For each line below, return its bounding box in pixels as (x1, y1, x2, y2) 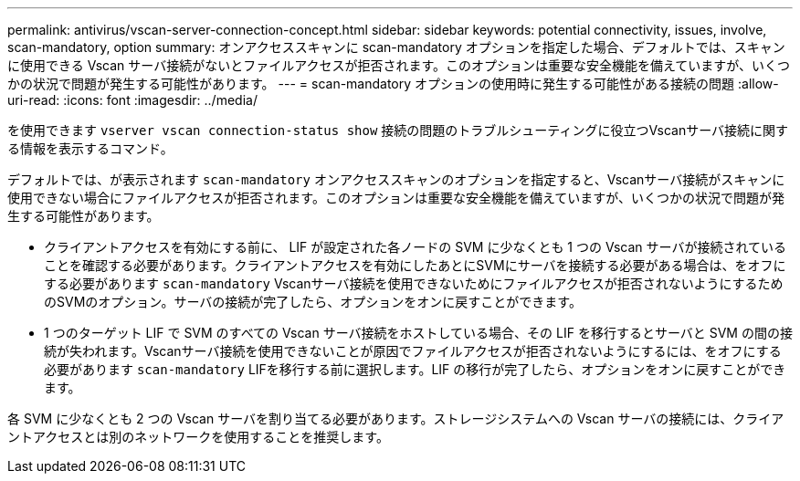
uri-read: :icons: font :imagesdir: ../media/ (7, 92, 258, 108)
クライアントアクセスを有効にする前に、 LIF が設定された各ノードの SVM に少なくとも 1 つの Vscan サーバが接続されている (44, 239, 787, 255)
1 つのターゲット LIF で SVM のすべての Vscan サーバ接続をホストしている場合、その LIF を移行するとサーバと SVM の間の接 (44, 325, 793, 340)
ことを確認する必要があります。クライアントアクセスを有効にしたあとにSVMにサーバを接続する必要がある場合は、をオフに (44, 257, 786, 273)
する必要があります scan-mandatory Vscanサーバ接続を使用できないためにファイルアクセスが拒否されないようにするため (44, 276, 784, 291)
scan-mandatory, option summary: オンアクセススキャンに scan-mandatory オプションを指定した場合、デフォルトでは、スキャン (7, 39, 785, 55)
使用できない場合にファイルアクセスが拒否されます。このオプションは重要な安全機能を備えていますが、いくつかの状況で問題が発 (7, 190, 784, 205)
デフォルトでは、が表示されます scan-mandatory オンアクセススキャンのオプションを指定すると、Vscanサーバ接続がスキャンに (7, 172, 785, 187)
